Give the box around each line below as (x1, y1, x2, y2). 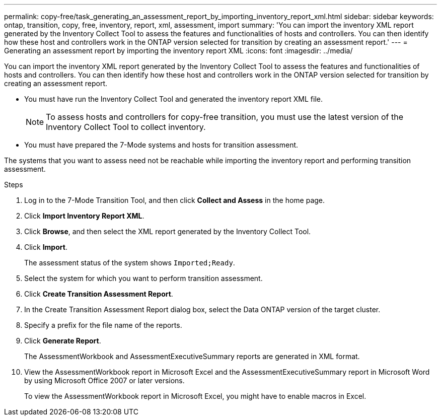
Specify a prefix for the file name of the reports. (24, 321, 182, 329)
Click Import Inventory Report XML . (24, 212, 144, 220)
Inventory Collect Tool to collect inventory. (46, 122, 206, 132)
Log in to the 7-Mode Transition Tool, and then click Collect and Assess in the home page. (24, 196, 325, 204)
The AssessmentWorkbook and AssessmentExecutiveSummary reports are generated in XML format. (24, 352, 360, 361)
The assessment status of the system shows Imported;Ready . (24, 258, 235, 267)
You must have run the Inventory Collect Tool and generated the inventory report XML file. (24, 95, 323, 103)
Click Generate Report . (24, 336, 101, 345)
